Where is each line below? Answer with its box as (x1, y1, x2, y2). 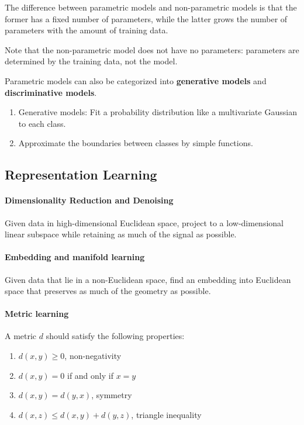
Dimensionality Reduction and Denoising (5, 194, 174, 206)
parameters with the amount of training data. (5, 24, 168, 36)
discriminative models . (5, 86, 97, 98)
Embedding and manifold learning (5, 251, 145, 263)
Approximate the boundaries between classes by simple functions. (18, 137, 253, 149)
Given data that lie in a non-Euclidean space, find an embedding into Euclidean (5, 273, 291, 285)
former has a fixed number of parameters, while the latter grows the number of (5, 12, 288, 25)
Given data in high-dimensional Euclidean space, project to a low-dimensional (5, 216, 284, 229)
